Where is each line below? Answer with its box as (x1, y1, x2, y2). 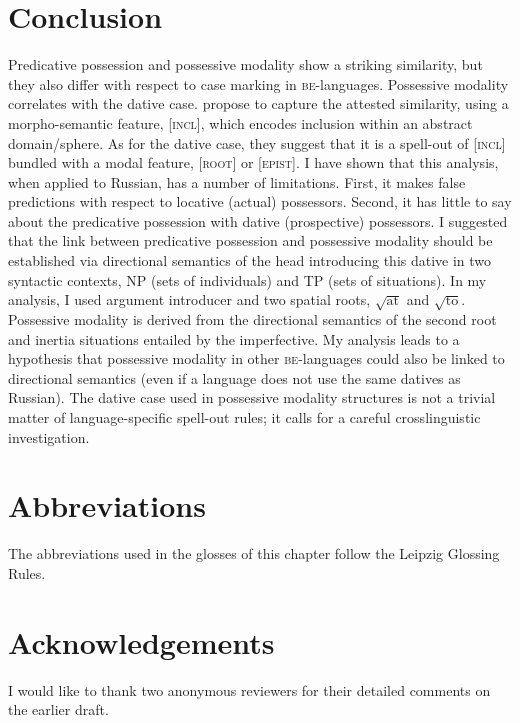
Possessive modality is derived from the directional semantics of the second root (8, 309, 497, 330)
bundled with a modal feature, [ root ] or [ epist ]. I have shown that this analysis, (8, 152, 499, 173)
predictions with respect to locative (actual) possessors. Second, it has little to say (8, 191, 512, 212)
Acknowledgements (8, 621, 275, 662)
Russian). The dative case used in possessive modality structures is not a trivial (8, 387, 496, 408)
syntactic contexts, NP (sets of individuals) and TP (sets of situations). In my (8, 269, 487, 290)
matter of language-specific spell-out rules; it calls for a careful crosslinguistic (8, 406, 481, 427)
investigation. (8, 426, 90, 447)
